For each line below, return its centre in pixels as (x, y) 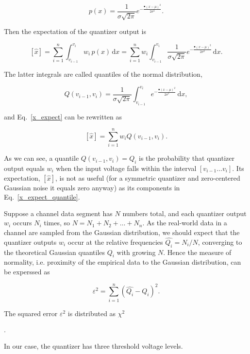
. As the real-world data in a (185, 223)
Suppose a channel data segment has (58, 213)
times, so (57, 223)
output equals (24, 168)
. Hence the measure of (197, 252)
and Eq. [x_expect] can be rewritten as (63, 116)
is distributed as (92, 313)
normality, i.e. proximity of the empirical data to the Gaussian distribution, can (123, 262)
